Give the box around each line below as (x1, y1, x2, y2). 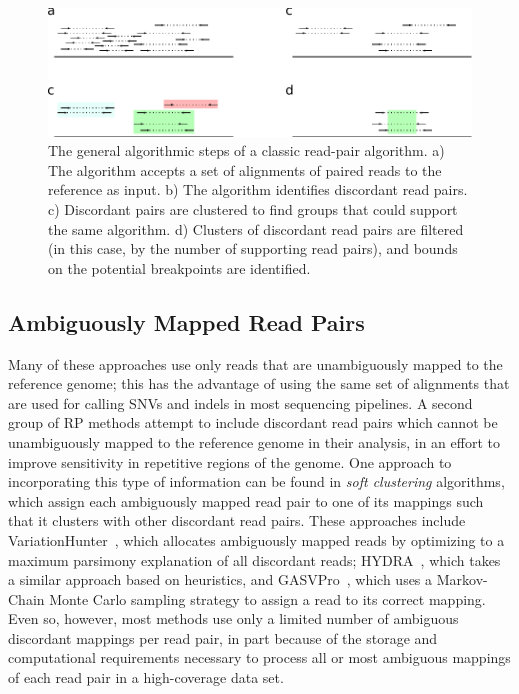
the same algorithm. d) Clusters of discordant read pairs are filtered (48, 218, 464, 239)
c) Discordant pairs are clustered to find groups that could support (48, 199, 458, 219)
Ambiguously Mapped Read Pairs (8, 306, 365, 337)
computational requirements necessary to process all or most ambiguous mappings (8, 647, 511, 668)
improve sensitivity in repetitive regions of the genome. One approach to (8, 451, 452, 472)
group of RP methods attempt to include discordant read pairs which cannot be (8, 412, 498, 433)
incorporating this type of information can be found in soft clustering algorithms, (8, 471, 505, 492)
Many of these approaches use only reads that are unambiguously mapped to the (8, 353, 503, 374)
